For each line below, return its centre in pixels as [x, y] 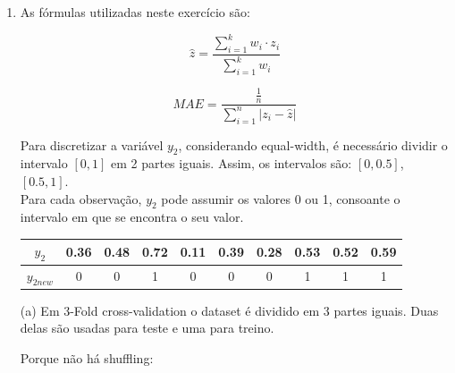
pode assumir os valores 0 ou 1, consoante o [281, 198]
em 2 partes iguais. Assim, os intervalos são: [231, 163]
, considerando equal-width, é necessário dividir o [313, 144]
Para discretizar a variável [92, 144]
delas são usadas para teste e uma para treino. [147, 328]
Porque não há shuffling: [87, 357]
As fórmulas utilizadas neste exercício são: [135, 12]
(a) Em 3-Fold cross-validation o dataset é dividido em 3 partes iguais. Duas [229, 310]
